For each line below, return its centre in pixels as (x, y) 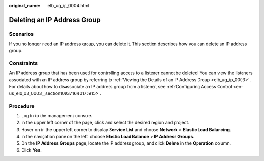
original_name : (25, 6)
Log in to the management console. (57, 116)
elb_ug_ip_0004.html (68, 6)
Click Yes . (31, 150)
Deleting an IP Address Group (55, 20)
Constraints (23, 63)
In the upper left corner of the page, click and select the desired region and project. (105, 123)
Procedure (22, 106)
